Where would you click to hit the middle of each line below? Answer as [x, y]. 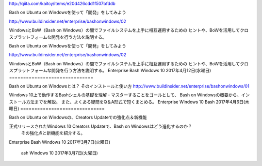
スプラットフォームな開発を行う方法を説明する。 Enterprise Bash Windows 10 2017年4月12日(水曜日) [110, 71]
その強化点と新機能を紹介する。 [53, 133]
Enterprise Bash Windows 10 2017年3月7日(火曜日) [60, 142]
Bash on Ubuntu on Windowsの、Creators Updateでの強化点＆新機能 [78, 117]
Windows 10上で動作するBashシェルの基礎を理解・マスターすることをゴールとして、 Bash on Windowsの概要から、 [125, 95]
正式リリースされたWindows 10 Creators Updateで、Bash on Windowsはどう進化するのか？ [101, 126]
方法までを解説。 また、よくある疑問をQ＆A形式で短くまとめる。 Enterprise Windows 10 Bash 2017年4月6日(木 [138, 102]
